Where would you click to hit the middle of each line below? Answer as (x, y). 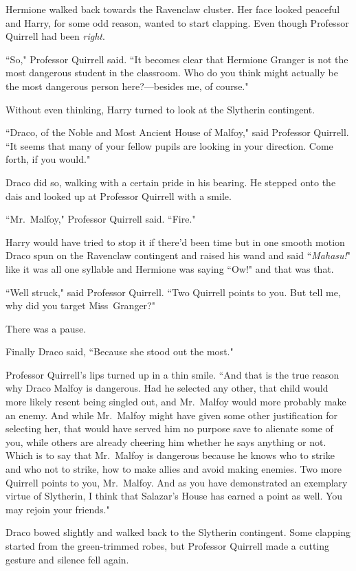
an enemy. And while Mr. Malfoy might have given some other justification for (171, 415)
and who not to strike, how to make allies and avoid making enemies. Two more (174, 469)
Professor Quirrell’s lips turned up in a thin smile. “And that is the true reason (173, 374)
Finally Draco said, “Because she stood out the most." (120, 351)
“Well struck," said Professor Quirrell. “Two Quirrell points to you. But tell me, (173, 292)
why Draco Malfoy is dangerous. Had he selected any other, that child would (167, 388)
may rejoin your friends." (58, 509)
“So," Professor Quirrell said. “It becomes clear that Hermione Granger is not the (177, 59)
